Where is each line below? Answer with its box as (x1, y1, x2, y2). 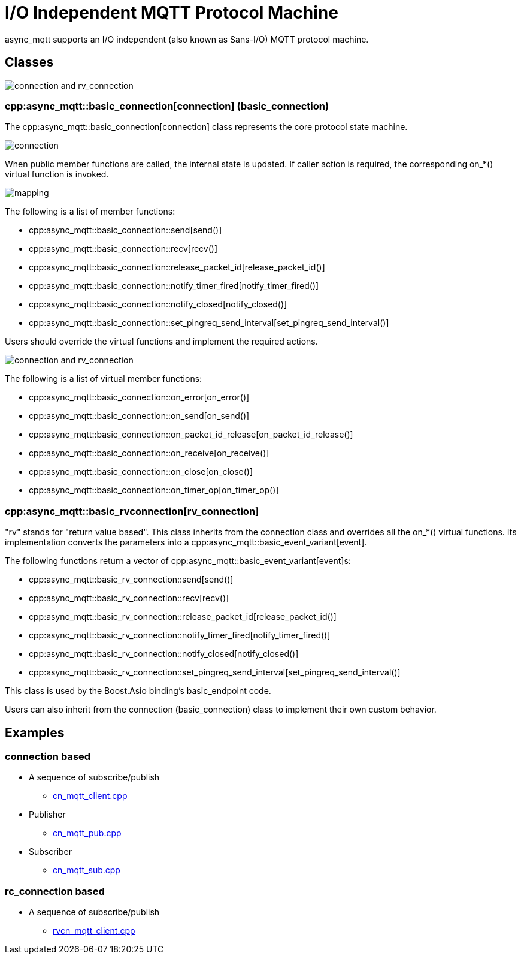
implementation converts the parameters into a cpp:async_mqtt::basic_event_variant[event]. (5, 537, 367, 548)
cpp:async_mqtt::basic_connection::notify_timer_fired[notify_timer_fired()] (29, 281, 319, 291)
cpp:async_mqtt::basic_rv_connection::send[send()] (29, 574, 234, 585)
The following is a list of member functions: (5, 206, 175, 217)
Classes (5, 55, 54, 70)
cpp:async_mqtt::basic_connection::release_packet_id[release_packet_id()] (29, 262, 325, 273)
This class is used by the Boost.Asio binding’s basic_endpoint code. (5, 686, 271, 696)
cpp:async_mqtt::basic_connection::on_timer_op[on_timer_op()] (29, 485, 279, 496)
